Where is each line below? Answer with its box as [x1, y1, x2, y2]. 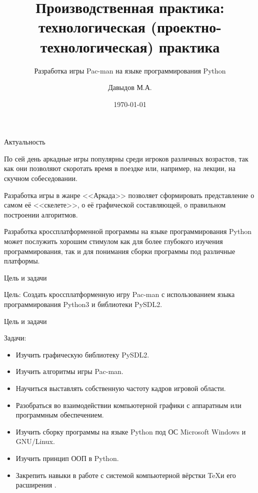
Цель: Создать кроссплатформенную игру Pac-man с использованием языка [4, 289, 235, 299]
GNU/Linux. [15, 436, 55, 446]
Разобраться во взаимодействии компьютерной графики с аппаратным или [15, 399, 241, 410]
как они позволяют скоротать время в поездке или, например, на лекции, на [4, 163, 235, 173]
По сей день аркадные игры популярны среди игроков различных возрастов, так [4, 153, 248, 163]
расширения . [15, 479, 56, 490]
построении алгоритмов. [4, 209, 78, 219]
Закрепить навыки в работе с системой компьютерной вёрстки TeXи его [15, 469, 236, 480]
